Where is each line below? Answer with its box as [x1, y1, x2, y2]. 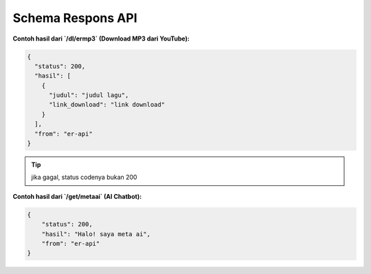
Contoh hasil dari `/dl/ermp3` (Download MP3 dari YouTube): [12, 34, 190, 43]
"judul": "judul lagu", [49, 92, 129, 99]
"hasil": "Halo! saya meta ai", [41, 230, 151, 238]
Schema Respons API [12, 10, 137, 25]
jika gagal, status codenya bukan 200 [31, 173, 137, 182]
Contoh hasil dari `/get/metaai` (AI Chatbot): [12, 192, 142, 200]
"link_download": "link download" [49, 101, 165, 109]
